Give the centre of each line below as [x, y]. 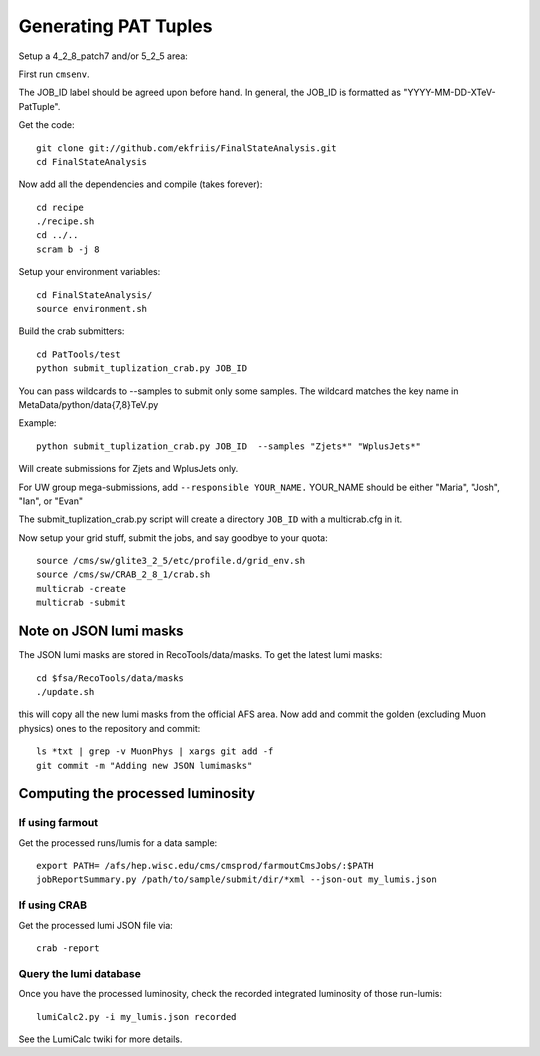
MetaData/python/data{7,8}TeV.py [88, 404]
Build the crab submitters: [71, 331]
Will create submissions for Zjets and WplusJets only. [128, 469]
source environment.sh [92, 309]
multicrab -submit [81, 603]
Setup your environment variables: [89, 272]
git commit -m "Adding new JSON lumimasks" [144, 765]
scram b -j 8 [68, 249]
